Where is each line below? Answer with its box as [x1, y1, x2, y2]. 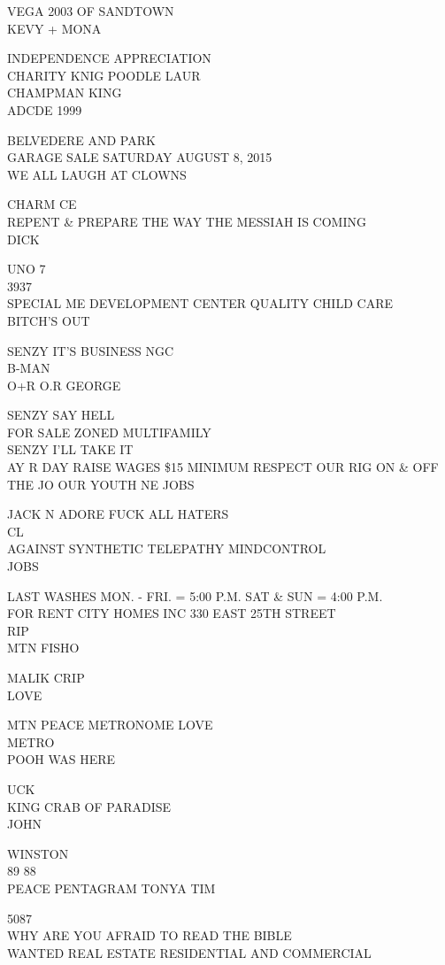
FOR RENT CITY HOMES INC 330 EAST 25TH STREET [7, 604, 336, 622]
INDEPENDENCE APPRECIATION [7, 49, 211, 67]
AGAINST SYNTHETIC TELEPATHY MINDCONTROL [7, 539, 326, 558]
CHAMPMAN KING [7, 83, 122, 102]
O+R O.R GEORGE [7, 375, 121, 394]
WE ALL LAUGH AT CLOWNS [7, 165, 187, 183]
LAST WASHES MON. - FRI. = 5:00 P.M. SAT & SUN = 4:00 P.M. [7, 586, 383, 605]
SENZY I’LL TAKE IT [7, 440, 134, 459]
